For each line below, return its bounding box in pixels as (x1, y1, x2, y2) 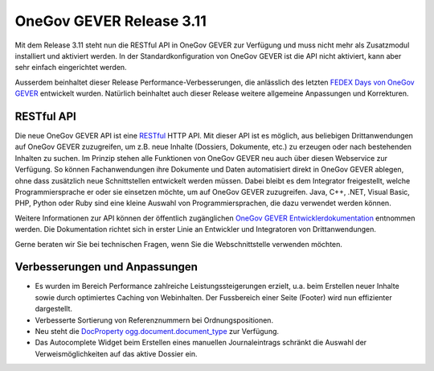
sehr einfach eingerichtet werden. (14, 63, 128, 72)
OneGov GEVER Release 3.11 (14, 12, 207, 30)
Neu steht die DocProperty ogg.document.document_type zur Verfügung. (35, 327, 280, 336)
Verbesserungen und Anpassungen (14, 260, 199, 274)
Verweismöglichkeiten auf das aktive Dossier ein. (35, 348, 198, 358)
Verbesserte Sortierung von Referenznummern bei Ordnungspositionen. (35, 315, 273, 325)
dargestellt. (35, 304, 72, 314)
